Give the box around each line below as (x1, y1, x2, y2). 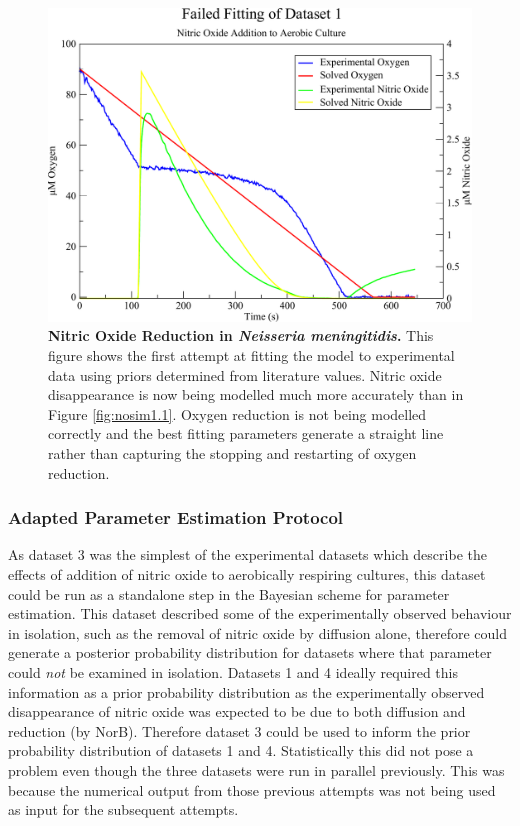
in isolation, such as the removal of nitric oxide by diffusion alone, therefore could (8, 622, 508, 643)
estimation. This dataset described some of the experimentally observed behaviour (8, 603, 512, 624)
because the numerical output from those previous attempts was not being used (8, 779, 496, 800)
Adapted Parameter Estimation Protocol (8, 505, 344, 530)
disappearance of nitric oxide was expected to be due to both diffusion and (8, 701, 466, 722)
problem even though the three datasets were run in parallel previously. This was (8, 759, 505, 780)
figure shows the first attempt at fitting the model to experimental (48, 345, 455, 366)
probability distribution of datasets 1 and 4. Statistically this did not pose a (8, 740, 474, 761)
